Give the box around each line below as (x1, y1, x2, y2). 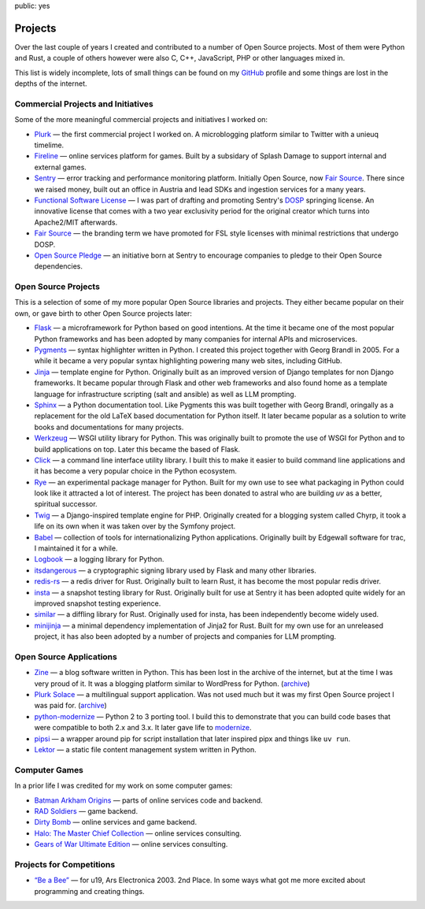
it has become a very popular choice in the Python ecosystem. (34, 466, 238, 476)
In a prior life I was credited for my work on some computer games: (14, 781, 233, 791)
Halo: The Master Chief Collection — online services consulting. (34, 828, 242, 838)
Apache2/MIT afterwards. (34, 217, 118, 227)
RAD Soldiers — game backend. (34, 806, 138, 815)
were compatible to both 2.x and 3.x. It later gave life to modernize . (34, 723, 252, 733)
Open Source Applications (14, 651, 117, 662)
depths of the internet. (14, 79, 87, 88)
